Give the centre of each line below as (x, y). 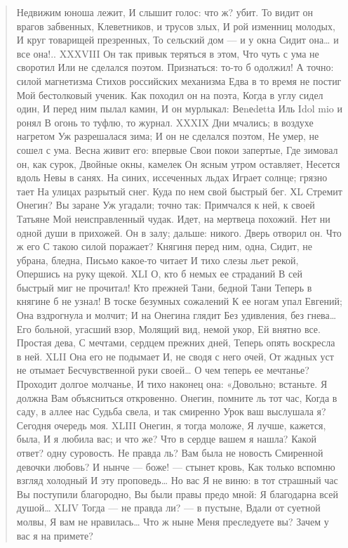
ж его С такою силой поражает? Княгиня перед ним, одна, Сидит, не (164, 246)
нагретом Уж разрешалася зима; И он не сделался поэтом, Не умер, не (168, 136)
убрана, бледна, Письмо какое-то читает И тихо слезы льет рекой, (158, 260)
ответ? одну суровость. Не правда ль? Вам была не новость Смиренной (170, 452)
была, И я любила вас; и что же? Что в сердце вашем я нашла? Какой (167, 439)
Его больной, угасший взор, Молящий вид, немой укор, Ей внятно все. (168, 328)
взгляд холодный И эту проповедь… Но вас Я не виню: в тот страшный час (177, 480)
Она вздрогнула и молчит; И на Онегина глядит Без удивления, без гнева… (176, 315)
